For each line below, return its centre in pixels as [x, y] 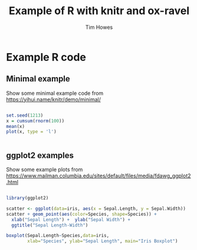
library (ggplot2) [27, 198]
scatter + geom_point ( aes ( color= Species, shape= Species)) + [82, 214]
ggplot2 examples [40, 155]
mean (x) [16, 126]
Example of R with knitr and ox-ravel [99, 11]
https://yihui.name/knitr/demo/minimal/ [54, 99]
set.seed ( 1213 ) [25, 115]
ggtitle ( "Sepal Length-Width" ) [50, 225]
